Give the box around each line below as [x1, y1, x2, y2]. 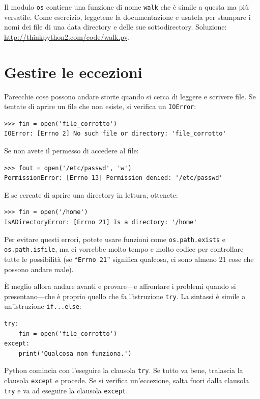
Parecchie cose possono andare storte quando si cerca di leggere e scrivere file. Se [4, 91, 256, 101]
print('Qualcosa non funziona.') [18, 350, 132, 357]
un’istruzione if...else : [4, 301, 81, 311]
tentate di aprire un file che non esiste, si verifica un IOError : [4, 101, 196, 112]
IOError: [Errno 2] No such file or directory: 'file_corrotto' [4, 130, 226, 138]
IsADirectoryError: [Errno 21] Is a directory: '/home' [4, 218, 197, 226]
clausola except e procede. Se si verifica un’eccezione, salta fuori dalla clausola [4, 375, 249, 386]
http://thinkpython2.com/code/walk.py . [4, 31, 129, 42]
